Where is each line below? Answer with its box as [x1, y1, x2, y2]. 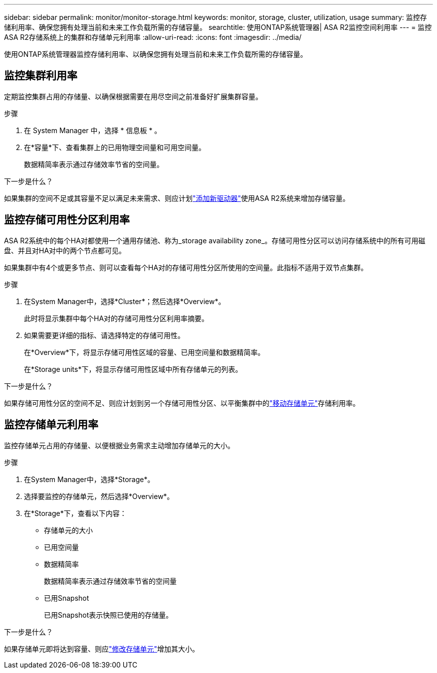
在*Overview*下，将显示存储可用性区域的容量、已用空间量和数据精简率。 [24, 347, 265, 356]
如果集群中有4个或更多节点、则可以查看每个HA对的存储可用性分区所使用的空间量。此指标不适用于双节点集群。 [4, 263, 368, 272]
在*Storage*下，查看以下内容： [24, 508, 127, 517]
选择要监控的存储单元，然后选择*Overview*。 [24, 492, 174, 501]
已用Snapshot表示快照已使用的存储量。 [44, 610, 173, 619]
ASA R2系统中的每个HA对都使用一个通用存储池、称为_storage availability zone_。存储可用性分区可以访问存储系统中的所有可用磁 [4, 236, 426, 245]
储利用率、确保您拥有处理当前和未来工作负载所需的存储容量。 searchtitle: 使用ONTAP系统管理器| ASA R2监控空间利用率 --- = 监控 [4, 23, 432, 31]
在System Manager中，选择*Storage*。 [24, 475, 155, 484]
